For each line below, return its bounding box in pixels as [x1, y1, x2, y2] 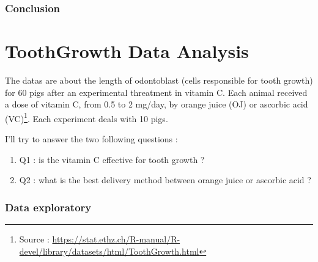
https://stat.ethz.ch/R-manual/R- [52, 233, 180, 245]
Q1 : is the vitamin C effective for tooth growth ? [19, 153, 205, 166]
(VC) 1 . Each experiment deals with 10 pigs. [5, 110, 168, 125]
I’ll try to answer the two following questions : [5, 133, 178, 145]
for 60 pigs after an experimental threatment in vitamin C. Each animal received [5, 86, 308, 98]
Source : [19, 233, 50, 245]
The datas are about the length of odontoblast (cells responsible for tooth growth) [5, 73, 313, 86]
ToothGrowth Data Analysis [5, 38, 249, 64]
